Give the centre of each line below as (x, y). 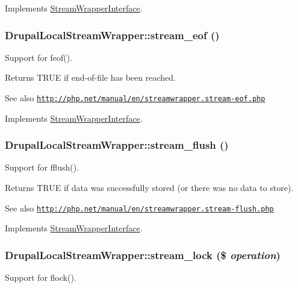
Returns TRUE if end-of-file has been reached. (90, 77)
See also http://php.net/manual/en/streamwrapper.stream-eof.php (135, 98)
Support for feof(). (39, 57)
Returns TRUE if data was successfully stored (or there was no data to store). (149, 188)
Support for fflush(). (42, 167)
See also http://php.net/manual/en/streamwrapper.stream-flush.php (139, 208)
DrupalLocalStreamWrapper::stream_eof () (112, 35)
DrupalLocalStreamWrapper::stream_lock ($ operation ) (143, 255)
